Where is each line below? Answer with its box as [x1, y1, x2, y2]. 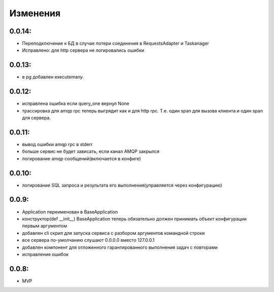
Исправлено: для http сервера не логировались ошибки [22, 47, 145, 53]
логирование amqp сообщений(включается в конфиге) [22, 155, 142, 162]
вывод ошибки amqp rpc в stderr [22, 141, 93, 147]
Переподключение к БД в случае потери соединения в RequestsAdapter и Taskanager [22, 41, 209, 47]
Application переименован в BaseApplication [22, 208, 118, 215]
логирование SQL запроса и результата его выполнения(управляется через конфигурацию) [22, 182, 223, 188]
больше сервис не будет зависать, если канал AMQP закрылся [22, 149, 160, 155]
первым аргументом [22, 223, 67, 229]
